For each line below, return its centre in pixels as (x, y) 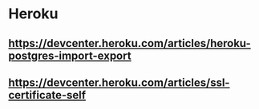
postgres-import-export (70, 55)
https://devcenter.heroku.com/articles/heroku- (129, 43)
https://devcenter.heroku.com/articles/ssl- (119, 82)
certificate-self (47, 95)
